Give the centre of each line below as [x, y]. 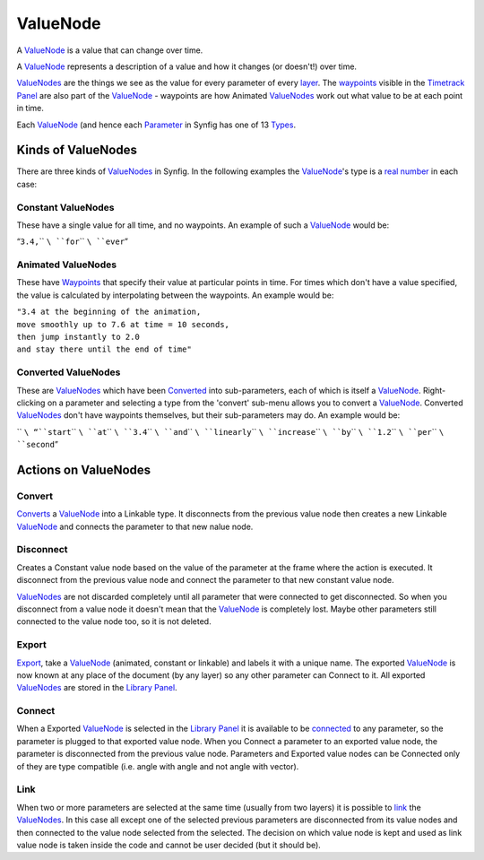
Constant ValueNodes [65, 207]
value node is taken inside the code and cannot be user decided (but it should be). [169, 845]
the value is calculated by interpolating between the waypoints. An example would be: [175, 295]
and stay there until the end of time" [104, 349]
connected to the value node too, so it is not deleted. [114, 621]
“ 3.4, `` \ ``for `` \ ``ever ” [73, 241]
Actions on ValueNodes [84, 469]
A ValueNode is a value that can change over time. [110, 50]
